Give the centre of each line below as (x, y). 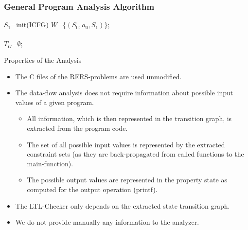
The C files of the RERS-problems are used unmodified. (98, 76)
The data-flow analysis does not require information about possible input (124, 93)
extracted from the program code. (77, 128)
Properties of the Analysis (43, 60)
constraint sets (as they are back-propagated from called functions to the (135, 154)
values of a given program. (54, 102)
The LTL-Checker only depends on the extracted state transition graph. (123, 205)
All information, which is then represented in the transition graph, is (129, 118)
